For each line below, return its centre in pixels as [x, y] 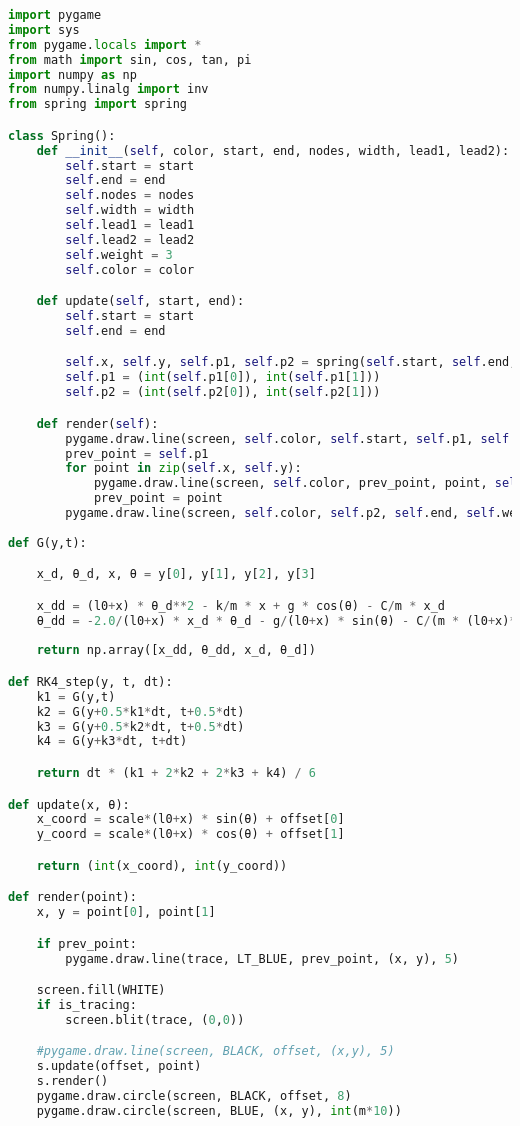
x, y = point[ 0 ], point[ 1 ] [126, 912]
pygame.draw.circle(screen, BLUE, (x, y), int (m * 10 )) [219, 1110]
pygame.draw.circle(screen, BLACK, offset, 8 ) [194, 1096]
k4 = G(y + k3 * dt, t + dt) [112, 741]
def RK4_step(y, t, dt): [90, 681]
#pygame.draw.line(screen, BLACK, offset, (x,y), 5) [215, 1051]
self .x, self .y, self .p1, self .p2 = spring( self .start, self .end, [291, 362]
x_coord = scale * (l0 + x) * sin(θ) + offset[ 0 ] [190, 819]
